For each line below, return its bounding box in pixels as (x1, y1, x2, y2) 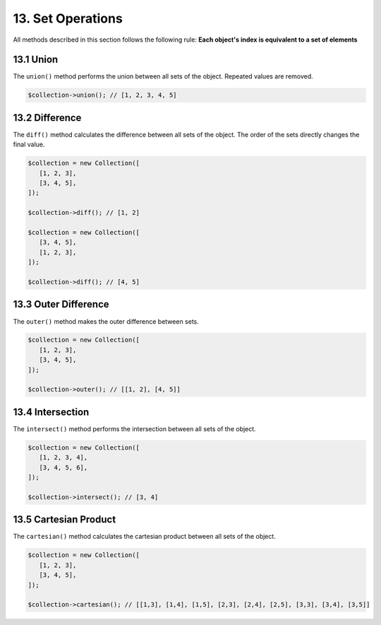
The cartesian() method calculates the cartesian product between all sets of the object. (13, 532, 277, 541)
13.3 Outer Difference (13, 298, 109, 310)
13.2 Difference (13, 112, 82, 124)
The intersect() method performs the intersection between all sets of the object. (13, 424, 257, 433)
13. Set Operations (13, 11, 123, 26)
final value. (13, 140, 45, 148)
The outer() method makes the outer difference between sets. (13, 317, 199, 325)
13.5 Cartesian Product (13, 513, 116, 526)
